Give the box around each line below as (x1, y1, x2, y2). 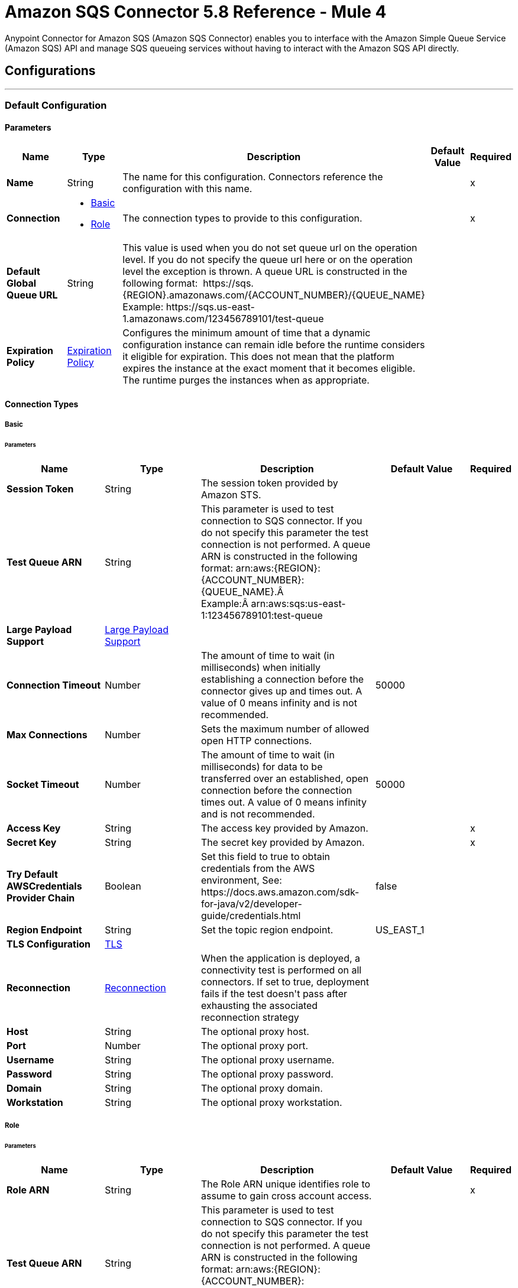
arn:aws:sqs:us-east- (251, 597, 346, 609)
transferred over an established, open (200, 772, 369, 784)
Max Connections (7, 728, 88, 741)
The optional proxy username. (200, 1053, 335, 1066)
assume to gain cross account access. (200, 1189, 372, 1202)
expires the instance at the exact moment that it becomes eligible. (122, 362, 416, 375)
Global (7, 277, 37, 290)
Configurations (5, 63, 96, 79)
